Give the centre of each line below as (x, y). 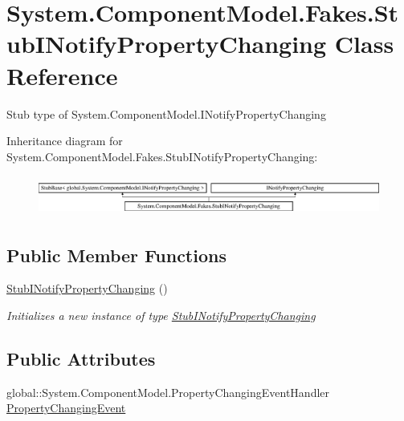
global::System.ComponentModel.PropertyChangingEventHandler (168, 392)
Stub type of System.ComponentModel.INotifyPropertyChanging (166, 113)
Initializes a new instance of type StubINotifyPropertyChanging (161, 316)
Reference (62, 75)
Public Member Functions (116, 255)
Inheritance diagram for (65, 141)
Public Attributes (81, 359)
